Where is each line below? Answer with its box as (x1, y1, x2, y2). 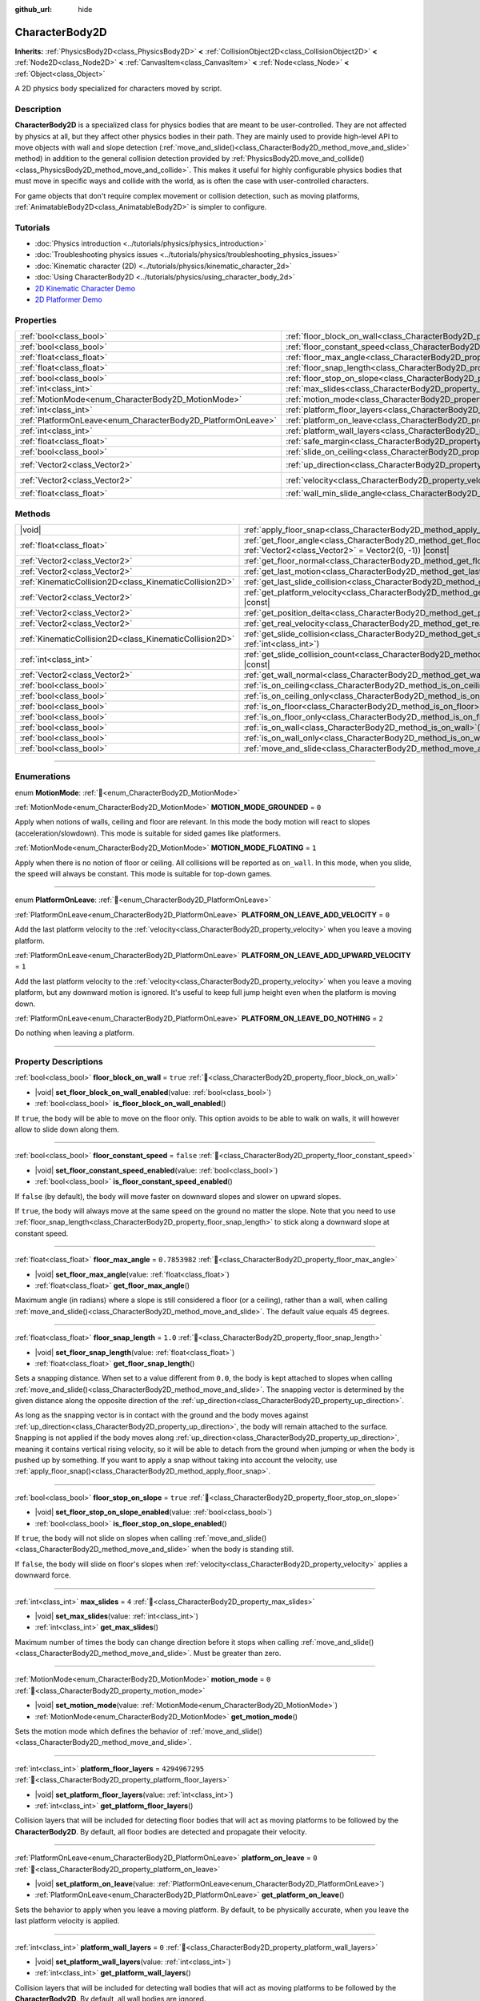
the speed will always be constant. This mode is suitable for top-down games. (14, 869, 272, 879)
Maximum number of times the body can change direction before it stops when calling (14, 1637, 299, 1646)
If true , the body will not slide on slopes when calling (14, 1533, 192, 1542)
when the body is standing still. (191, 1545, 294, 1554)
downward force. (14, 1570, 71, 1580)
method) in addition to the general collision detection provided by (14, 154, 230, 163)
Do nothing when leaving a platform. (14, 1029, 135, 1038)
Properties (14, 315, 58, 326)
